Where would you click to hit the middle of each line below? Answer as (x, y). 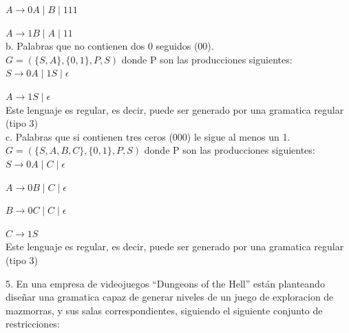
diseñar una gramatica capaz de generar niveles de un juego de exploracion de (170, 297)
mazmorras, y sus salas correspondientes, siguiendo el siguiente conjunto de (164, 310)
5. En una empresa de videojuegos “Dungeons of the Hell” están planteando (165, 283)
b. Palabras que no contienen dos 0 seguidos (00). (110, 46)
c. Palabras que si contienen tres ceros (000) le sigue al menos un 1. (148, 136)
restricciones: (33, 324)
